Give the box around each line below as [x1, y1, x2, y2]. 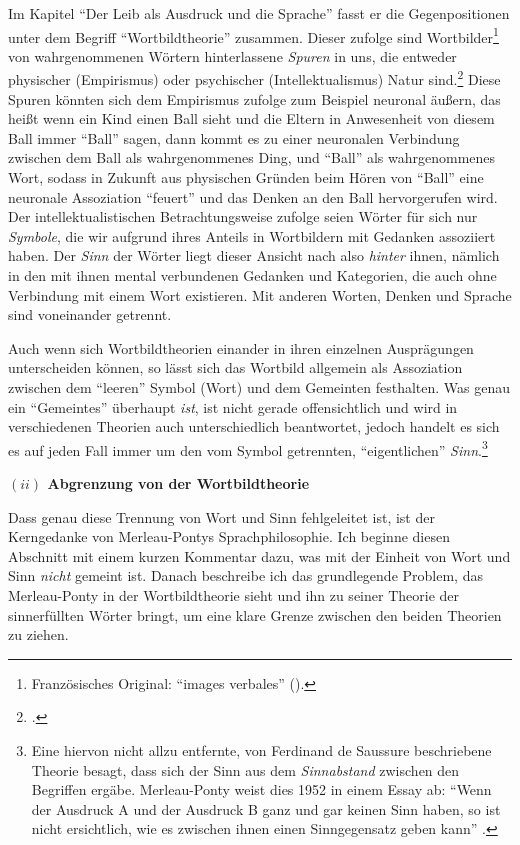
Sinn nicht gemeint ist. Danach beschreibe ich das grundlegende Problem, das [8, 565, 483, 586]
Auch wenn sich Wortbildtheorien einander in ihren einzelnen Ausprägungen [8, 337, 474, 358]
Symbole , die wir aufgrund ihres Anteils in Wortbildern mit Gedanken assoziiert [8, 225, 496, 246]
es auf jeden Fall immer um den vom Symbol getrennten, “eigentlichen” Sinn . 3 [8, 436, 488, 460]
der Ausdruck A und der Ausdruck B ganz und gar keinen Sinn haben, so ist [31, 798, 501, 819]
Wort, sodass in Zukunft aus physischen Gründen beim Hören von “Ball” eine [8, 167, 484, 188]
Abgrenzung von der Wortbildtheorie [47, 473, 310, 494]
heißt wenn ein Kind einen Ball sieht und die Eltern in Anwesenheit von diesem [8, 108, 495, 129]
